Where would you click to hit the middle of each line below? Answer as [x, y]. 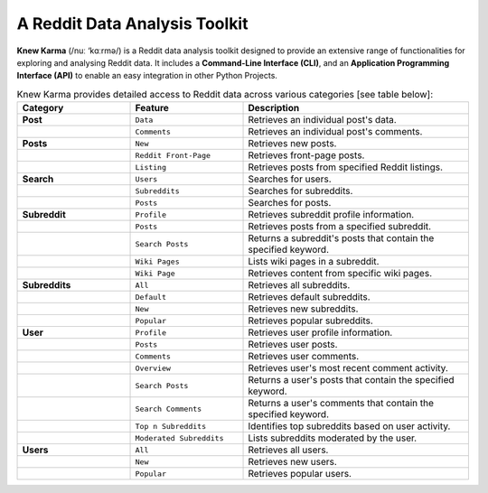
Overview [153, 368]
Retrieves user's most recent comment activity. [348, 368]
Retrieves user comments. [304, 357]
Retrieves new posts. [292, 144]
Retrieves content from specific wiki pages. [340, 274]
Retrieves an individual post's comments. [335, 132]
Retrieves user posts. [293, 345]
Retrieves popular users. [300, 474]
